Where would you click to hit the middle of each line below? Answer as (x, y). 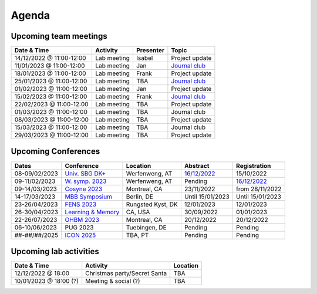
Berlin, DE (140, 197)
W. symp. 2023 (86, 181)
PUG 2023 (79, 227)
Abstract (197, 165)
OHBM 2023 (82, 219)
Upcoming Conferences (55, 152)
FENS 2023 (81, 204)
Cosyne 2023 (84, 189)
